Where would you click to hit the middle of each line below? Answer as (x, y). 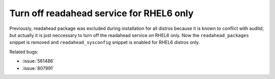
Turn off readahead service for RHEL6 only (101, 13)
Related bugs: (24, 52)
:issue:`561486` (38, 61)
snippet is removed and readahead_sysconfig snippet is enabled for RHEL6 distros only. (105, 43)
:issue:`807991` (38, 68)
